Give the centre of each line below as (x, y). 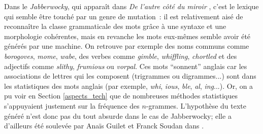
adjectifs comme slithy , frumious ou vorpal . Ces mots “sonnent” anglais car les (126, 66)
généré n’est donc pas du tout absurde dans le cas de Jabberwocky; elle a (118, 115)
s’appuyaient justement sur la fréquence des (72, 105)
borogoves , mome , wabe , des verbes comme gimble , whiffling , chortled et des (121, 56)
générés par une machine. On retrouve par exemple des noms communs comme (127, 46)
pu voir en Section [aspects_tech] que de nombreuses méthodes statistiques (121, 96)
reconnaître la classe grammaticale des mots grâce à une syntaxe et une (115, 26)
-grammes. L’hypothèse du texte (196, 105)
